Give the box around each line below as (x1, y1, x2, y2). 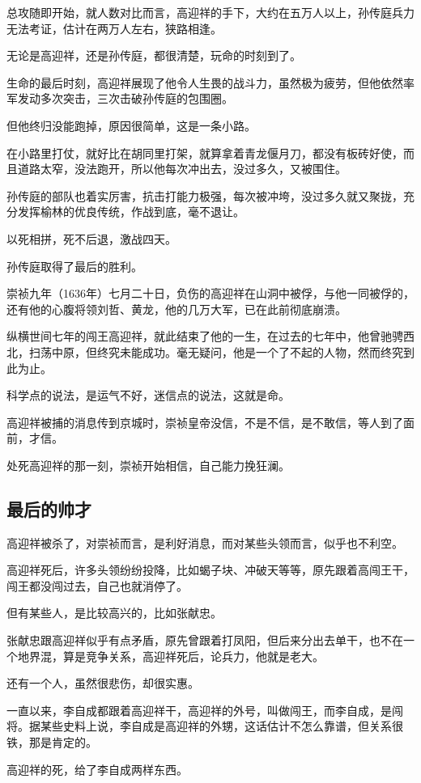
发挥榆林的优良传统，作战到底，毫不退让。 (17, 203, 245, 220)
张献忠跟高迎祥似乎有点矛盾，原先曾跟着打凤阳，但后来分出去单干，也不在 (6, 632, 403, 649)
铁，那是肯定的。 (6, 734, 97, 751)
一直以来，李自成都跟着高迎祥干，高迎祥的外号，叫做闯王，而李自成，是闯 (6, 701, 403, 718)
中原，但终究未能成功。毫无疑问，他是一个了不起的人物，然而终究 (51, 343, 403, 360)
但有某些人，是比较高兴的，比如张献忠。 (6, 604, 222, 621)
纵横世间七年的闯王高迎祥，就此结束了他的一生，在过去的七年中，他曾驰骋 (6, 328, 403, 345)
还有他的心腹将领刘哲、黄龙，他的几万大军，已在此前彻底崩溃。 (6, 300, 347, 317)
